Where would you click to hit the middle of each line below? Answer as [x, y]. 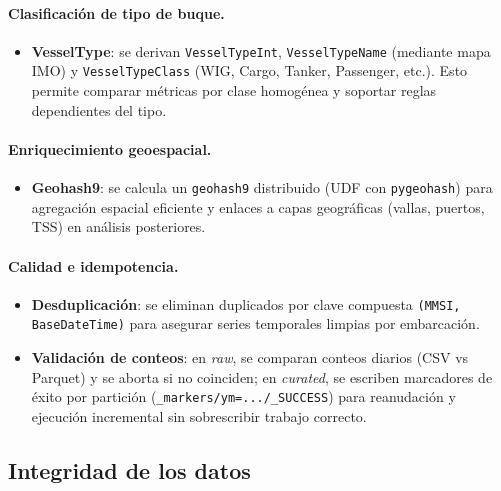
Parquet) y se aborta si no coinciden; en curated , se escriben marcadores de [262, 376]
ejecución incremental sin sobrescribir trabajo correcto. [199, 415]
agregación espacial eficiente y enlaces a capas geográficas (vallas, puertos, [258, 206]
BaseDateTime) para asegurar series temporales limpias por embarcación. [255, 323]
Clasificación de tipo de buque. [116, 12]
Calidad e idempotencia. [93, 265]
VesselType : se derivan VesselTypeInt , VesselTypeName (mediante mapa [261, 50]
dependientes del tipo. [99, 109]
